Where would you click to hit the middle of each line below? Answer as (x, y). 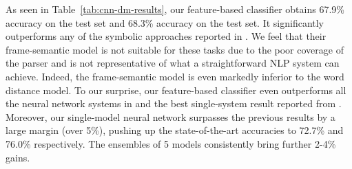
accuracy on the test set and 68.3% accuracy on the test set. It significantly (165, 22)
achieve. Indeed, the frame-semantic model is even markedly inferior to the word (175, 76)
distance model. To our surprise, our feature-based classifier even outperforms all (176, 90)
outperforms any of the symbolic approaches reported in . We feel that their (166, 36)
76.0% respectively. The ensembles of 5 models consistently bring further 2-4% (171, 143)
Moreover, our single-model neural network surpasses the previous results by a (170, 116)
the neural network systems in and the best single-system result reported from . (174, 103)
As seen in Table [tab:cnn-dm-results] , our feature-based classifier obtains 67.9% (175, 9)
